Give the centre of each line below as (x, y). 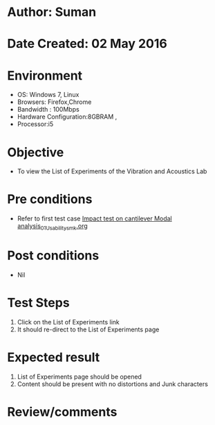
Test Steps (39, 303)
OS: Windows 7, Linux (48, 95)
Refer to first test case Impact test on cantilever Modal (95, 218)
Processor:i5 (35, 124)
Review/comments (62, 411)
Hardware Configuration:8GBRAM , (67, 117)
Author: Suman (52, 12)
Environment (45, 75)
